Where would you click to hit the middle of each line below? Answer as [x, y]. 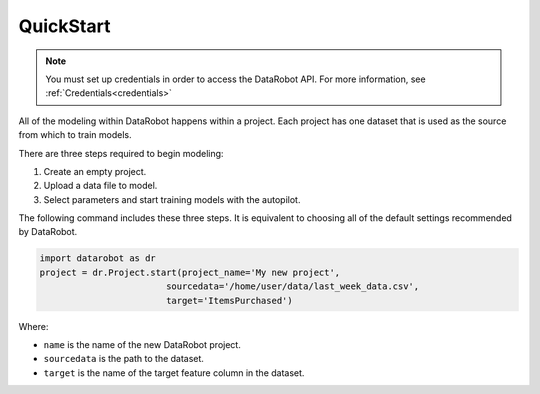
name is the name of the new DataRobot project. [142, 344]
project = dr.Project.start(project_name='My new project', [190, 272]
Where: [33, 326]
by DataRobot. [48, 232]
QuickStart [64, 26]
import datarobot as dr [98, 258]
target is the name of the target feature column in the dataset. [174, 372]
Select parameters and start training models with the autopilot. [172, 199]
